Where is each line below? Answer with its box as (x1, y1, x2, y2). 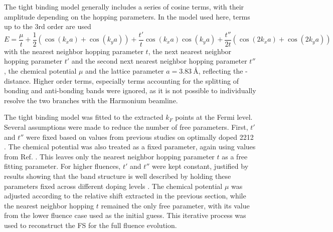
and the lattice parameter (85, 66, 164, 76)
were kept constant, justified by (152, 161, 249, 171)
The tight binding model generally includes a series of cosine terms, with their (4, 2, 244, 12)
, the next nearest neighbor (148, 46, 232, 56)
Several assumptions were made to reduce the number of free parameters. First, (4, 122, 248, 132)
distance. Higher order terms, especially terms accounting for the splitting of (4, 75, 239, 86)
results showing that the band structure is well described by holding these (4, 170, 231, 181)
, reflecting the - (198, 66, 248, 76)
